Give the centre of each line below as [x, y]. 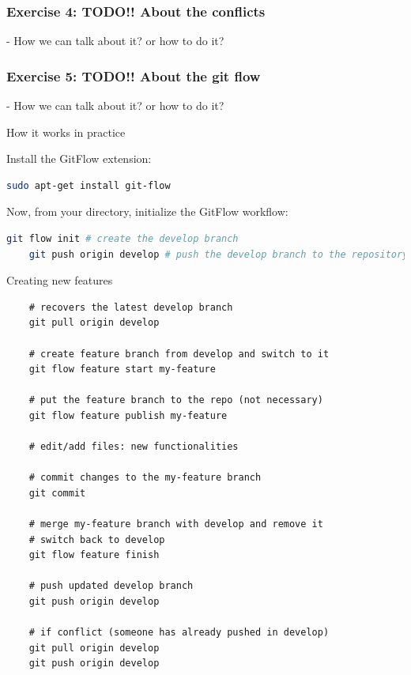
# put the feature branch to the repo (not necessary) [176, 400]
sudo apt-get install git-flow [89, 185]
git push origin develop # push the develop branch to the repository [219, 254]
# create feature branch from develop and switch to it [179, 354]
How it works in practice [66, 132]
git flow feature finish [94, 555]
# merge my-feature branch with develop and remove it [176, 524]
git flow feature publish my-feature [128, 415]
